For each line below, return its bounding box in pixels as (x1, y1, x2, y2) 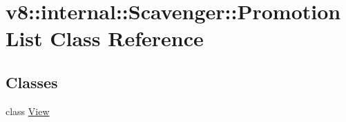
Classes (6, 71, 58, 92)
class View (6, 103, 50, 118)
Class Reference (50, 24, 204, 52)
